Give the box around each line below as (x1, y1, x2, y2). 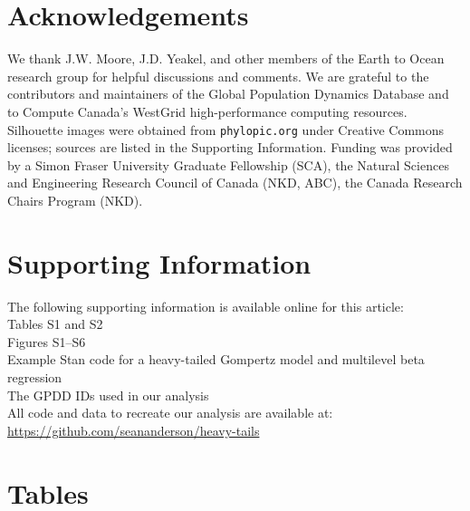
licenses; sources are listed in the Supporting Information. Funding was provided (7, 138, 453, 157)
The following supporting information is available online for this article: (7, 296, 404, 315)
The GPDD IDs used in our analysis (7, 385, 209, 404)
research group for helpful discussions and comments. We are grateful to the (7, 66, 429, 85)
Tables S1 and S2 (7, 314, 103, 333)
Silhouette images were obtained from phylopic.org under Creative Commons (7, 120, 445, 139)
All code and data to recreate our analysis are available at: (7, 403, 333, 422)
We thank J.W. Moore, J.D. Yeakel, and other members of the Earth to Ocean (7, 49, 445, 68)
